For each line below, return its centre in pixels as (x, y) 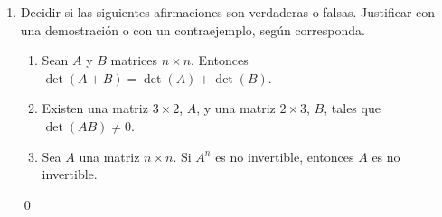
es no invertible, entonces (285, 156)
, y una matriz (236, 108)
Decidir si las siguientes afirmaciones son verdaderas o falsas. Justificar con (228, 12)
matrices (134, 60)
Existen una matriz (95, 108)
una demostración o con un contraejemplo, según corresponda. (193, 29)
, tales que (352, 108)
